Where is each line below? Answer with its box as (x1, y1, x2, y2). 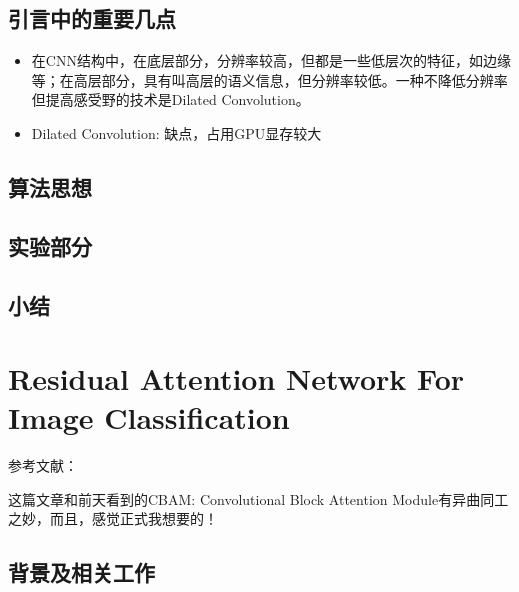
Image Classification (8, 397, 290, 438)
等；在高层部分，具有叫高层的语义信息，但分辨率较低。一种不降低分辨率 (31, 69, 508, 90)
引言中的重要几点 (8, 3, 176, 34)
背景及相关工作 (8, 557, 155, 588)
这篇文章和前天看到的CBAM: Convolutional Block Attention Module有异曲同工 (8, 488, 509, 509)
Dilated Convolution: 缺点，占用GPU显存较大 (31, 122, 322, 143)
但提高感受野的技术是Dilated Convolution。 (31, 89, 310, 110)
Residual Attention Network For (8, 358, 465, 399)
